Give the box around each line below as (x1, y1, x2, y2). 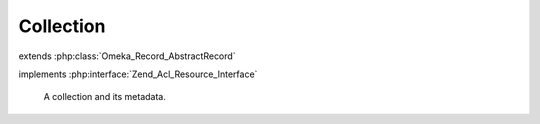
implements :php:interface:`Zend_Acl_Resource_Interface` (18, 68, 258, 80)
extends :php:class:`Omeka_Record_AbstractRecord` (18, 50, 236, 62)
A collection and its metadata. (43, 91, 167, 103)
